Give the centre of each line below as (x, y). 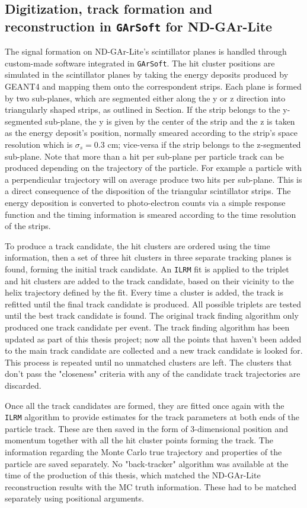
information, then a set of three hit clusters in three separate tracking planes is (148, 257)
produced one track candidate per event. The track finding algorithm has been (147, 327)
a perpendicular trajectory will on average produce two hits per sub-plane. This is (153, 179)
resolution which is (39, 144)
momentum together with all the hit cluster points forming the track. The (139, 440)
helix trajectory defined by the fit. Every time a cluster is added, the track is (144, 292)
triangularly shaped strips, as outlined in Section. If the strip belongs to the (143, 109)
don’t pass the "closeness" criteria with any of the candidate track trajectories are (153, 374)
